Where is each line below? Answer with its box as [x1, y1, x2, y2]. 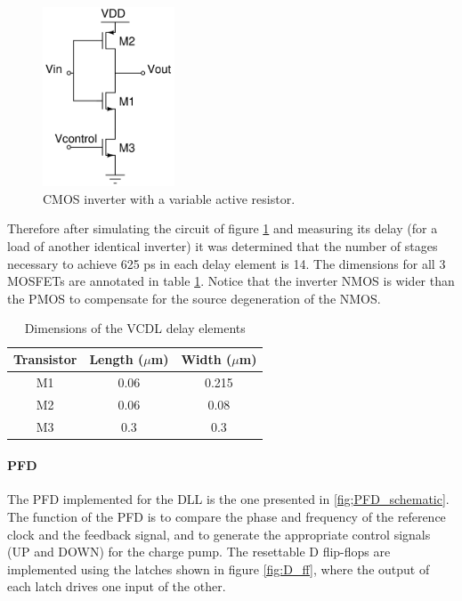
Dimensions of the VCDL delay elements [24, 319, 246, 337]
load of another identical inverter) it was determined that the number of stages [7, 237, 438, 256]
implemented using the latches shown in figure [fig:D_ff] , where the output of [7, 559, 430, 578]
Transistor [13, 350, 77, 368]
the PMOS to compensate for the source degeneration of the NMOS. [7, 288, 381, 307]
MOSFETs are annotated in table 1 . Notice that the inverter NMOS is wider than [7, 272, 455, 290]
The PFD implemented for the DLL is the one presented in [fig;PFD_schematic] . [7, 490, 450, 508]
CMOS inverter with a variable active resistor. [43, 189, 296, 207]
